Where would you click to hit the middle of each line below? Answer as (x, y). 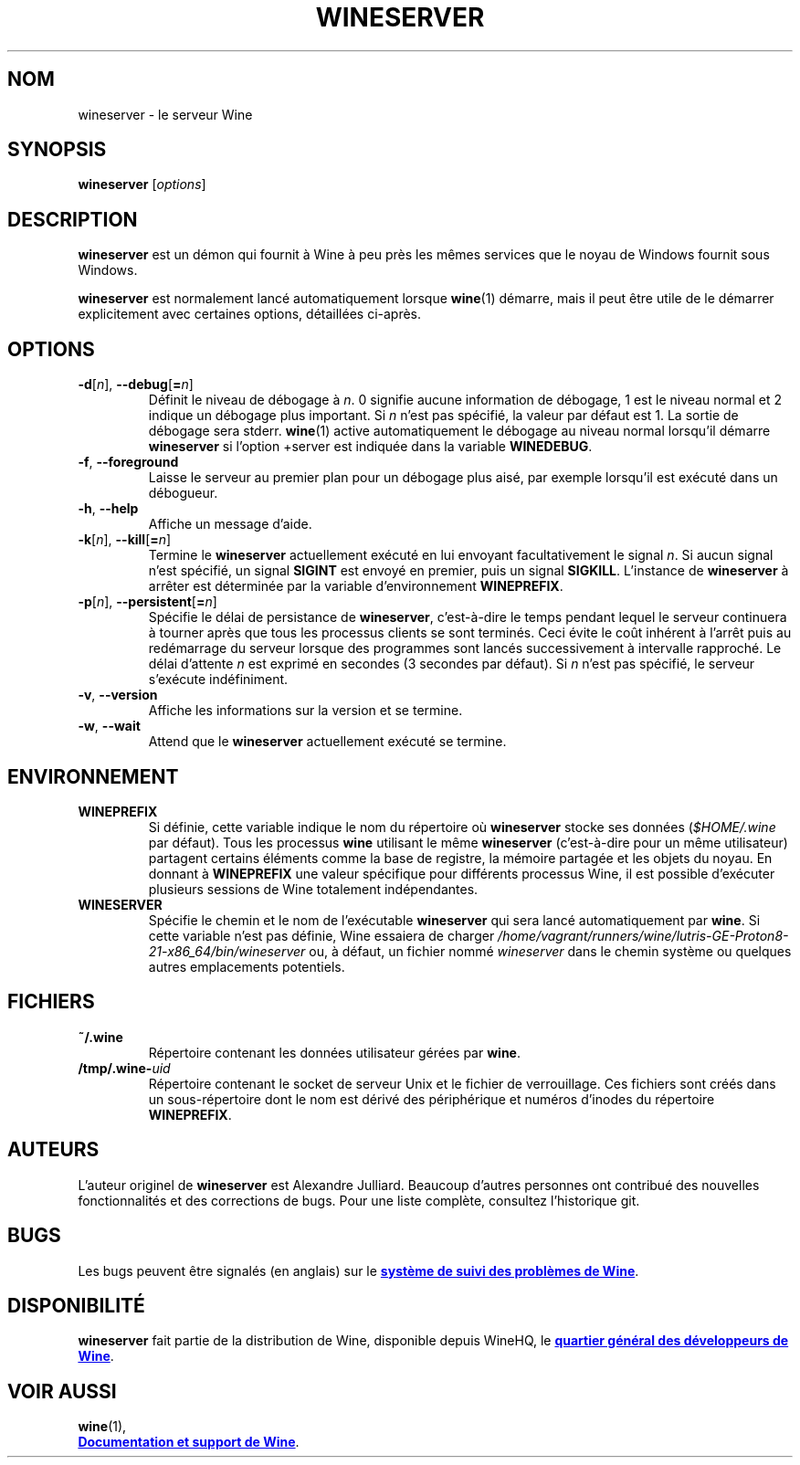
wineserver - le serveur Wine (165, 114)
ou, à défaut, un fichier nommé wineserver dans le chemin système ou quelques (550, 951)
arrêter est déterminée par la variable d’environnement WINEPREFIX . (356, 586)
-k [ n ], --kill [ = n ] (125, 540)
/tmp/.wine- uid (124, 1068)
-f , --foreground (128, 462)
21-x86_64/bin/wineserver (227, 951)
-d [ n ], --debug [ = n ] (136, 385)
